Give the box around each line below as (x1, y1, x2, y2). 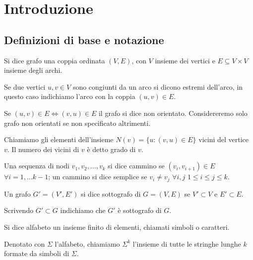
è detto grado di (87, 144, 136, 154)
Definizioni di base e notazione (4, 32, 164, 47)
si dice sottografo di (81, 188, 141, 199)
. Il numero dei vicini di (7, 144, 79, 154)
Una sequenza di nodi (4, 160, 69, 171)
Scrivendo (4, 205, 34, 215)
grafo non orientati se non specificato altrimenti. (4, 117, 151, 128)
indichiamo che (60, 205, 106, 215)
